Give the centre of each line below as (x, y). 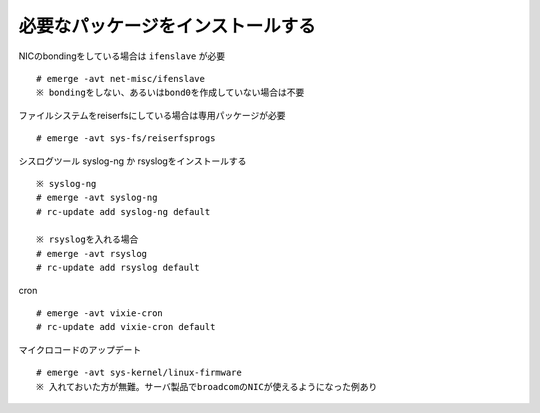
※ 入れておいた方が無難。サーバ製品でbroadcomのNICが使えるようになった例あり (207, 386)
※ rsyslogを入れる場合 (87, 239)
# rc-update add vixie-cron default (126, 327)
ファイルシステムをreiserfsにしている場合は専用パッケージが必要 (152, 115)
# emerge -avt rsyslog (92, 253)
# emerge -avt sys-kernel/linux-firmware (139, 373)
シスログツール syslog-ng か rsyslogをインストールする (132, 161)
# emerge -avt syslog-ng (97, 198)
